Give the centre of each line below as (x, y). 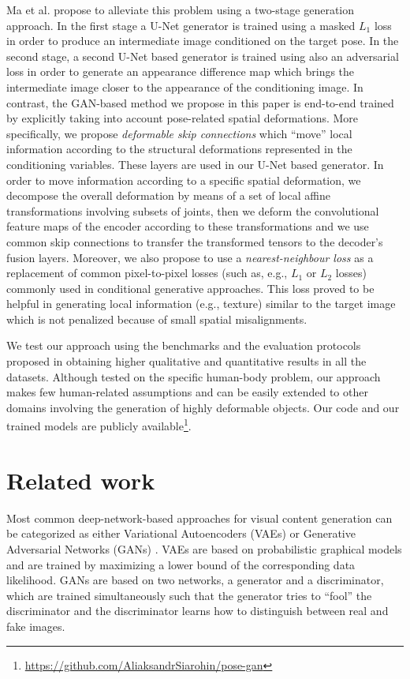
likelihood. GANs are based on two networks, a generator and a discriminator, (195, 580)
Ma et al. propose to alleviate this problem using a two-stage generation (181, 9)
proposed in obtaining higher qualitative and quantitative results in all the (186, 361)
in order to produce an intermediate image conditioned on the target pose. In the (203, 41)
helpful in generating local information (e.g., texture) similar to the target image (201, 304)
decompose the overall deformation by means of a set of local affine (168, 195)
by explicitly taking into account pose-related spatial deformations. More (183, 118)
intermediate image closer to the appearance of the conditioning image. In (185, 86)
